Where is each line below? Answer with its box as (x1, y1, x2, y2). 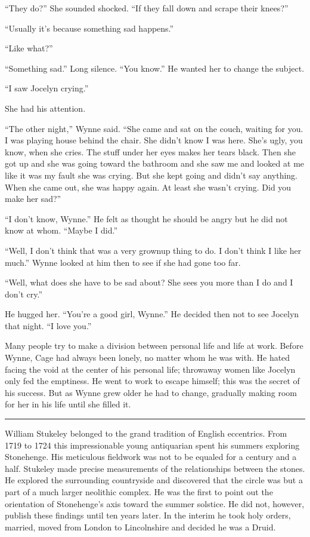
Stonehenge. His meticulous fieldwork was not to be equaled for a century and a (5, 450, 297, 463)
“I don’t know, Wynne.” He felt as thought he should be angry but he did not (5, 212, 288, 225)
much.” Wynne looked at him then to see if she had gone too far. (5, 256, 241, 268)
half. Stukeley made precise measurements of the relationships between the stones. (5, 462, 305, 474)
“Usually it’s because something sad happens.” (5, 22, 174, 34)
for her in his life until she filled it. (5, 398, 131, 410)
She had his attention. (5, 102, 86, 114)
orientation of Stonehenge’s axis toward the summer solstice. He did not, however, (5, 497, 305, 510)
